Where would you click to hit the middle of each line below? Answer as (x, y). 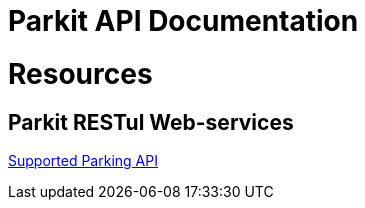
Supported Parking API (83, 160)
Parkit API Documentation (183, 21)
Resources (80, 73)
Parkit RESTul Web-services (151, 122)
